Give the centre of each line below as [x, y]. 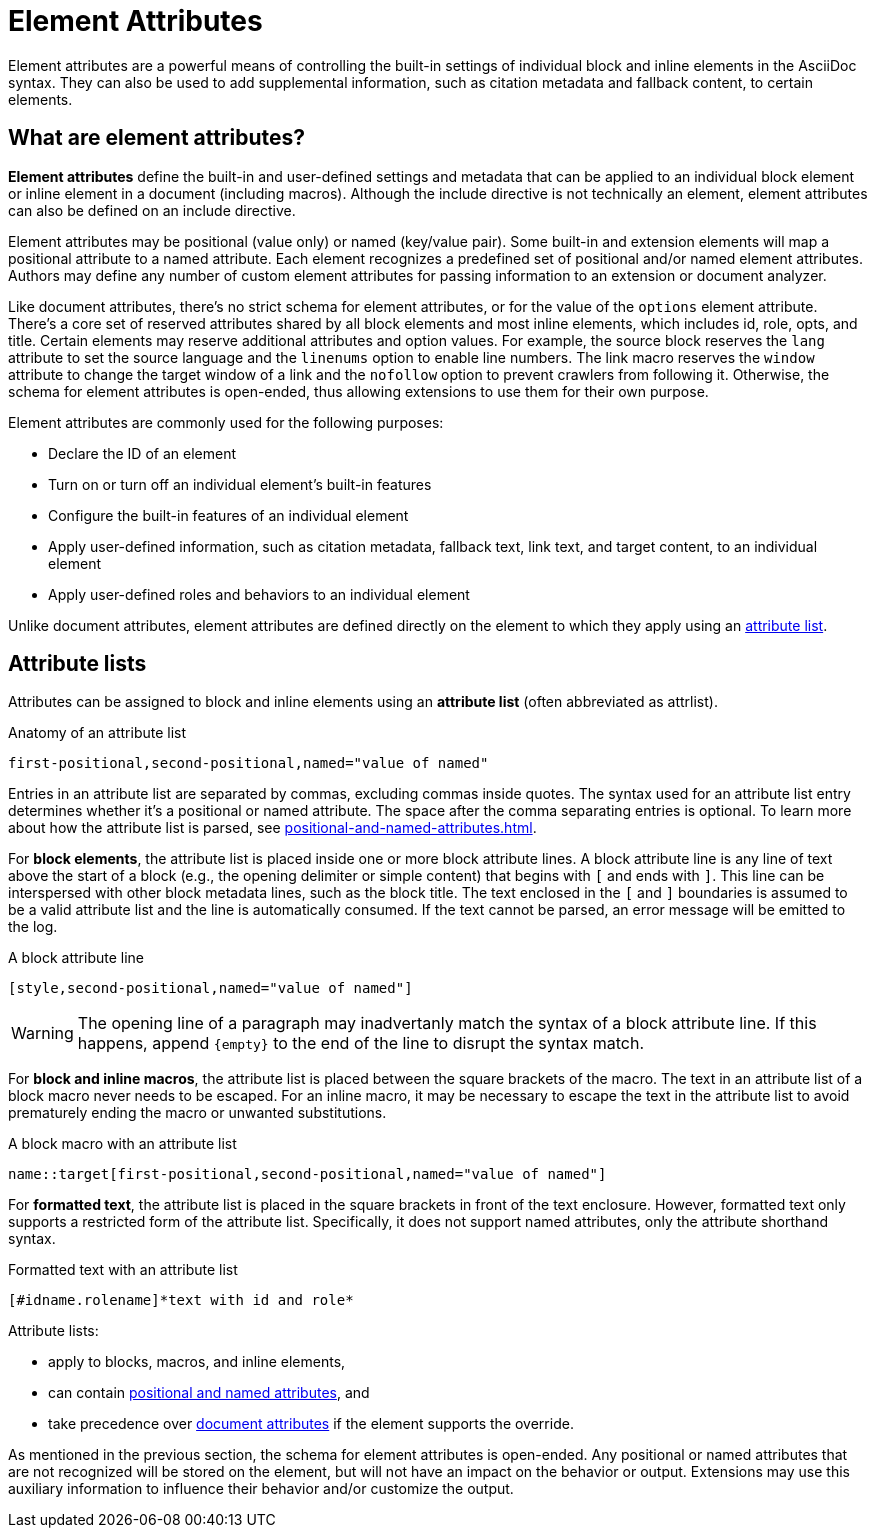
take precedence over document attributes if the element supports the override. [311, 1424]
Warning [42, 1033]
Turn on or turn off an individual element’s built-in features [240, 484]
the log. [33, 927]
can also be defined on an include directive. [152, 210]
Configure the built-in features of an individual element [228, 515]
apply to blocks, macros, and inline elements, [197, 1362]
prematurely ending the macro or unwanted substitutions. [197, 1113]
